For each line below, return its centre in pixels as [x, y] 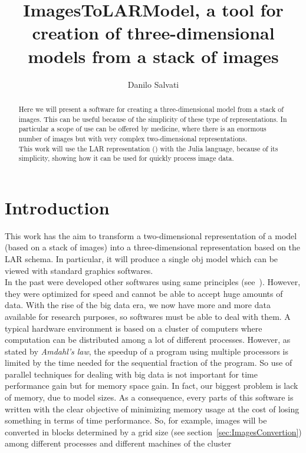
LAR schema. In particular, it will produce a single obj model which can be [142, 258]
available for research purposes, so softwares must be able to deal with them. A [148, 316]
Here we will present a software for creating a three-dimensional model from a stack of [151, 109]
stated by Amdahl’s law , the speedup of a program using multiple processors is [147, 351]
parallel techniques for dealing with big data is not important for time [131, 374]
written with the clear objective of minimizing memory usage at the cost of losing [152, 409]
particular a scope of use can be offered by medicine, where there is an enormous [142, 129]
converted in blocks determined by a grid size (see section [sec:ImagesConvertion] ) [153, 431]
